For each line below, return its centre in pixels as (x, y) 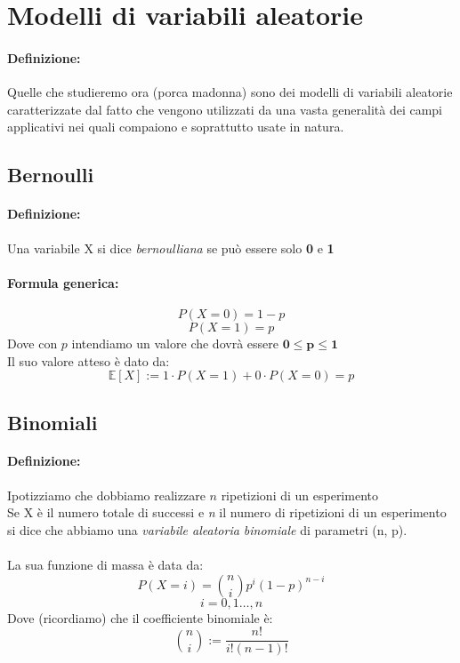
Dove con (32, 343)
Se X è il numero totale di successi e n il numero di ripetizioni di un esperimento (227, 512)
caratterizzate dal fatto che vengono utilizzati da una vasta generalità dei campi (225, 109)
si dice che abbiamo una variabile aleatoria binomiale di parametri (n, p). (207, 529)
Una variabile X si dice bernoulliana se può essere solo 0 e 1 (171, 248)
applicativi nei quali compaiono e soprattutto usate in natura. (176, 127)
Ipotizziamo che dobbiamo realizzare (106, 495)
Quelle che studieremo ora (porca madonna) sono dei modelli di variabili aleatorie (230, 92)
